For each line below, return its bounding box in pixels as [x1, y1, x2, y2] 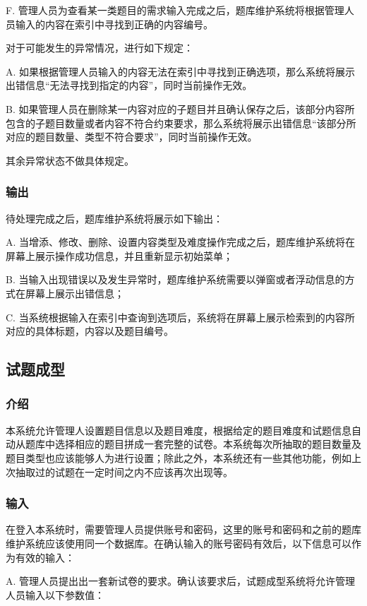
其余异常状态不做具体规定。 [6, 153, 134, 167]
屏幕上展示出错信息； [25, 285, 124, 300]
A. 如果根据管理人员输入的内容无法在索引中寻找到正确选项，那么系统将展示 [6, 64, 356, 78]
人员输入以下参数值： [6, 587, 104, 602]
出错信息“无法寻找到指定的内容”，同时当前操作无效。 [6, 78, 253, 93]
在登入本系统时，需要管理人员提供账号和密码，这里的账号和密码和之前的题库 [6, 522, 361, 537]
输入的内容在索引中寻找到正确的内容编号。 [15, 16, 213, 31]
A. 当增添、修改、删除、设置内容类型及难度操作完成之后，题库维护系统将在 [6, 234, 356, 249]
